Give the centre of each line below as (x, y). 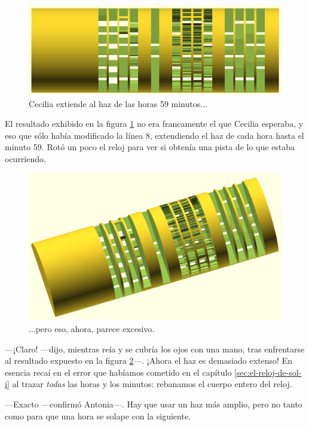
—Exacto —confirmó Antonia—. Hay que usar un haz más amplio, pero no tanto (154, 404)
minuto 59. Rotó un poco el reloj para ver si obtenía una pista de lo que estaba (150, 147)
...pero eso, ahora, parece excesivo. (92, 329)
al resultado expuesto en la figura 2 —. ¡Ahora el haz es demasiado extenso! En (149, 360)
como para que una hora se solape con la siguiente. (98, 416)
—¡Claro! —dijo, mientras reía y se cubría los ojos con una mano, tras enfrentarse (155, 349)
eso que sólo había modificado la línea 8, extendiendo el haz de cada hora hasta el (154, 135)
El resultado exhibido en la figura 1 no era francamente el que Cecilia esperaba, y (154, 124)
